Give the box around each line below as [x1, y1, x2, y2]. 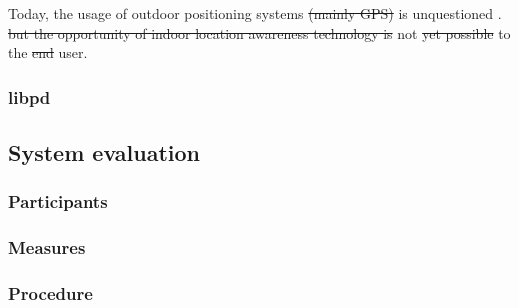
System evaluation [8, 137, 200, 168]
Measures [8, 235, 86, 260]
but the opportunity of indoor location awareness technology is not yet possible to [8, 22, 511, 43]
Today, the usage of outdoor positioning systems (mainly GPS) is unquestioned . [8, 3, 502, 23]
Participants [8, 189, 108, 214]
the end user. [8, 42, 88, 63]
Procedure [8, 281, 93, 306]
